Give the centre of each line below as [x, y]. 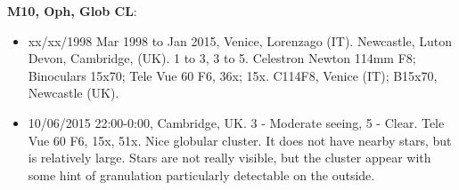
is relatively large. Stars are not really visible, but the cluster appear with [229, 158]
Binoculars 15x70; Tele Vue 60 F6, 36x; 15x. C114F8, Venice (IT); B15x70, [233, 75]
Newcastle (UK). [74, 93]
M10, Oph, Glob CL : [72, 11]
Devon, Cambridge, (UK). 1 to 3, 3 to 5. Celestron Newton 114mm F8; [222, 58]
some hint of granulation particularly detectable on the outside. [201, 174]
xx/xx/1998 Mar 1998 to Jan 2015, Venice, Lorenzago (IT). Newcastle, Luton [240, 40]
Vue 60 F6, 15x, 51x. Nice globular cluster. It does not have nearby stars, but [240, 140]
